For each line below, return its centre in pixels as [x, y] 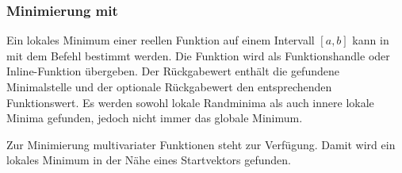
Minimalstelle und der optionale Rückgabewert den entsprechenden [169, 86]
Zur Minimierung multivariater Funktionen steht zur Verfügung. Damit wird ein [201, 144]
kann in [371, 40]
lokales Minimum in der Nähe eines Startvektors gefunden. [149, 160]
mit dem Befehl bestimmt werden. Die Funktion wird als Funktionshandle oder [198, 55]
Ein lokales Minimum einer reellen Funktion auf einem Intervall [161, 40]
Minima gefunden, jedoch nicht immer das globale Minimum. [155, 118]
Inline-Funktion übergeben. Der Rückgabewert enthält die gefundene [173, 71]
